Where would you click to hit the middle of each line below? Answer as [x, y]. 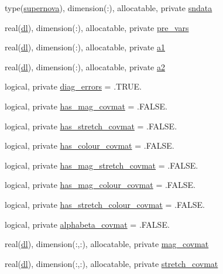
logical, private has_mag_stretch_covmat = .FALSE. [102, 165]
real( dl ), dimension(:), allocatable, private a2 [85, 66]
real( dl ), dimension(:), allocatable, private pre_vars [97, 27]
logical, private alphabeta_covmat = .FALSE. [87, 224]
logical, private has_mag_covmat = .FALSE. [86, 106]
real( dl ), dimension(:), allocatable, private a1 [85, 47]
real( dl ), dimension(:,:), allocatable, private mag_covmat [107, 244]
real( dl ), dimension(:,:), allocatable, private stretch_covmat [111, 263]
